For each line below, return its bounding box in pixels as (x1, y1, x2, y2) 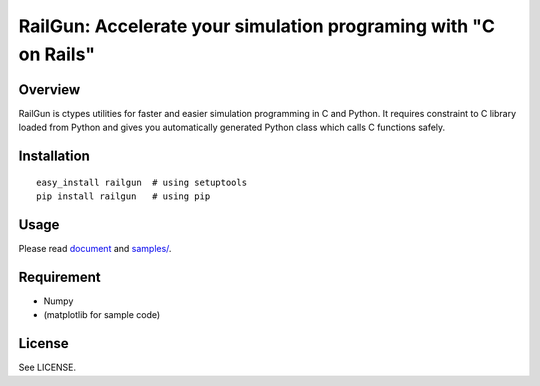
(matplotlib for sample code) (43, 309, 161, 321)
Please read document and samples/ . (18, 242, 172, 254)
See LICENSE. (18, 361, 77, 374)
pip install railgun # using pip (36, 191, 211, 202)
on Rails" (18, 43, 95, 65)
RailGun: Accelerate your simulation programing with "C (18, 15, 495, 37)
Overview (18, 81, 81, 98)
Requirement (18, 268, 102, 285)
